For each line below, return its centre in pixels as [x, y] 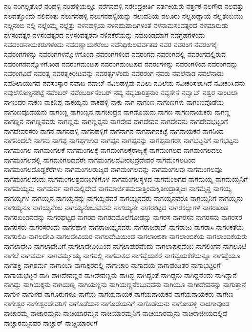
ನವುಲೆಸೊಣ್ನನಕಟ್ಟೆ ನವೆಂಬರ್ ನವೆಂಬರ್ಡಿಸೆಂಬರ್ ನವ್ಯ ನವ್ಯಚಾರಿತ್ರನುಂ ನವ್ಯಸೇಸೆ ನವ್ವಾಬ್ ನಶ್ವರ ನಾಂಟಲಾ [121, 92]
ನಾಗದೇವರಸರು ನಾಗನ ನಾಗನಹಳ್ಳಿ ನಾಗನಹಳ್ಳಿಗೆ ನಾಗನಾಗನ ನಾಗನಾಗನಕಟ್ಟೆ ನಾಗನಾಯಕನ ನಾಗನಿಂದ [114, 130]
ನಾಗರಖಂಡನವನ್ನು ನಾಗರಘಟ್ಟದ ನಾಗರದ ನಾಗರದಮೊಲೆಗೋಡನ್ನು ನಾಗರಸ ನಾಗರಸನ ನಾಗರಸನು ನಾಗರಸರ [123, 217]
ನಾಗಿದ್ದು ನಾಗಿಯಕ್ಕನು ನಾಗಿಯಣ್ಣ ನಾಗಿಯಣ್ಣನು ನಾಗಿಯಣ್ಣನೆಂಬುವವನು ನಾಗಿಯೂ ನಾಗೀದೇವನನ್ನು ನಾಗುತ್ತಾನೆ [125, 284]
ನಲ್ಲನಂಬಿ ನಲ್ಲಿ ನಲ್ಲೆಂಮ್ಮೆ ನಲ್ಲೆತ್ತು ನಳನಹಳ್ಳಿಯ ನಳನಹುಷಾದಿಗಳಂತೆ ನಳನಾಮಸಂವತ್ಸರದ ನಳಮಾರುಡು [116, 25]
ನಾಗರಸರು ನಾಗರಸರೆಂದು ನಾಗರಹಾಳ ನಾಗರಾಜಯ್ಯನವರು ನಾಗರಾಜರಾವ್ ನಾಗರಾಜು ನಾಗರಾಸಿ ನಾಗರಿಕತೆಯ [124, 226]
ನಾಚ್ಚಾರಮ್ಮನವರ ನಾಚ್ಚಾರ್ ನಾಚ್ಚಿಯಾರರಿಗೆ [51, 322]
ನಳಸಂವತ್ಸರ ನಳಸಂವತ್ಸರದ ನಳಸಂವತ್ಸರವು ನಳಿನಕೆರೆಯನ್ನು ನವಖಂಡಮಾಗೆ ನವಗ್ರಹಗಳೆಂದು [105, 35]
